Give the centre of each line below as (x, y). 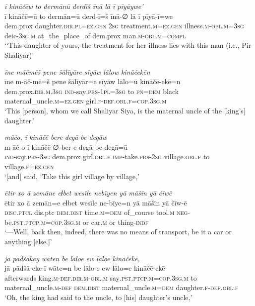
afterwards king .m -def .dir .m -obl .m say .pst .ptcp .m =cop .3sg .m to (101, 277)
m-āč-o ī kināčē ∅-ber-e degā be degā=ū (66, 147)
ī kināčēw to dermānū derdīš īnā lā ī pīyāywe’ (74, 6)
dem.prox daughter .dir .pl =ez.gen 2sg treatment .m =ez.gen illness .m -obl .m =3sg (124, 26)
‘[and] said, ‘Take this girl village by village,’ (72, 176)
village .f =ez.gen (29, 166)
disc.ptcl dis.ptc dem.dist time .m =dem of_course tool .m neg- (97, 212)
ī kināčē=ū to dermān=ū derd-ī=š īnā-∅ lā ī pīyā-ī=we (89, 16)
